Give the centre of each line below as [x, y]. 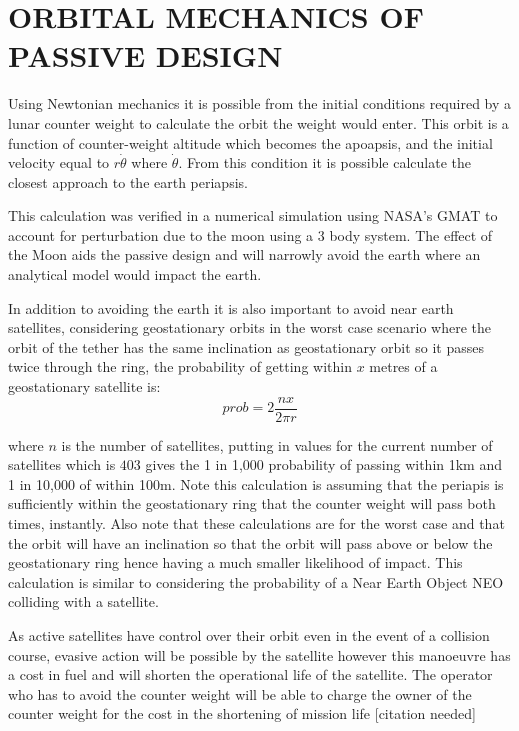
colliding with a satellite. [83, 601]
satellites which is [62, 464]
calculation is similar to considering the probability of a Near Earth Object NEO [256, 581]
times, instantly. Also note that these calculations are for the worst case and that [256, 523]
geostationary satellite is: [84, 386]
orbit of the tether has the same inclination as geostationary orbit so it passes [246, 346]
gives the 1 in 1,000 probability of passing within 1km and [324, 464]
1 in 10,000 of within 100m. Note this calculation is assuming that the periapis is [256, 483]
